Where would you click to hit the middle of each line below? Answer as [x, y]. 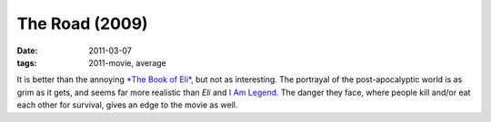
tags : [27, 62]
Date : [27, 51]
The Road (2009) [83, 23]
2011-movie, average [128, 62]
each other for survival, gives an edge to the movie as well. [127, 105]
